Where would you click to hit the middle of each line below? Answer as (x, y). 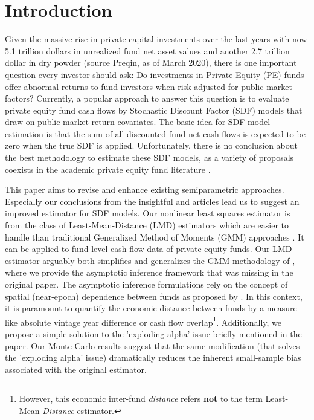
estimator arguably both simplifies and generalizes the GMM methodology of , (150, 260)
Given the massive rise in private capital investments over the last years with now (156, 39)
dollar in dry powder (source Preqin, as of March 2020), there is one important (151, 63)
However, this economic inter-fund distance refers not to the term (141, 399)
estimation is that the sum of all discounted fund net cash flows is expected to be (155, 133)
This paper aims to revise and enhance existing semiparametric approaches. (145, 189)
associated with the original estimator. (76, 369)
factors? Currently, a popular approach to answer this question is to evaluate (147, 98)
